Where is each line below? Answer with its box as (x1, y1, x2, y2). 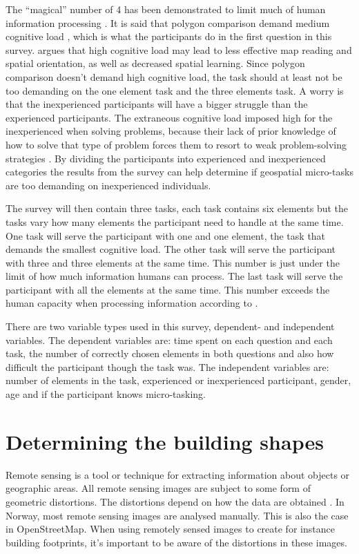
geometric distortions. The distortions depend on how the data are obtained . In (6, 494, 345, 508)
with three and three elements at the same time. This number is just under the (6, 255, 340, 269)
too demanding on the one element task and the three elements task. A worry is (6, 83, 344, 97)
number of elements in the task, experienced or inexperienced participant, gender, (6, 373, 351, 388)
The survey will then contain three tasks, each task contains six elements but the (6, 201, 349, 216)
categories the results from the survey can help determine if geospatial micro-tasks (6, 164, 353, 179)
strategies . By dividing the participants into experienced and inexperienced (6, 151, 326, 165)
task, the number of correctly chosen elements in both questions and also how (6, 346, 334, 361)
